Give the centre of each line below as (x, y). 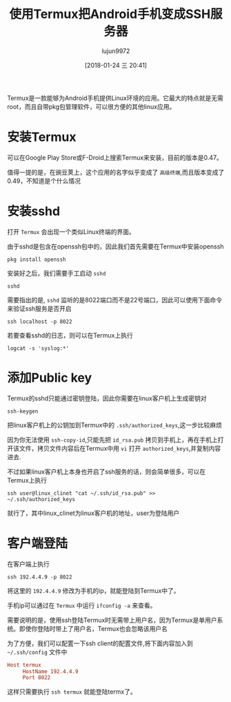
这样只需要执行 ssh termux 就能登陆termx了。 (72, 692)
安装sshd (34, 212)
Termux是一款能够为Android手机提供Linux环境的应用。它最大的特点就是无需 (115, 98)
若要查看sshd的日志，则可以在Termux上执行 (70, 335)
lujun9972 (116, 51)
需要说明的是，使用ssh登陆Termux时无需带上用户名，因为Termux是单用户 (112, 620)
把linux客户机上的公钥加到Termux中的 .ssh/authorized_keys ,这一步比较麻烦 (114, 425)
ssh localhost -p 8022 (40, 322)
